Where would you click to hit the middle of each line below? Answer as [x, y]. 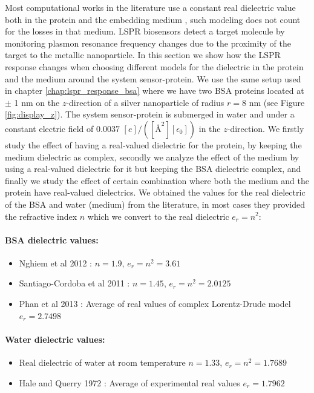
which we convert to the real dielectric [158, 216]
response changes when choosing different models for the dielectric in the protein [154, 66]
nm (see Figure [277, 102]
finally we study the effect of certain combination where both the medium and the [157, 180]
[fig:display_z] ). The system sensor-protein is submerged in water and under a [150, 114]
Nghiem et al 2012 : [55, 263]
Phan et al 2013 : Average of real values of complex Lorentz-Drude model [155, 304]
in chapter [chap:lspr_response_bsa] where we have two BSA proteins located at [155, 91]
